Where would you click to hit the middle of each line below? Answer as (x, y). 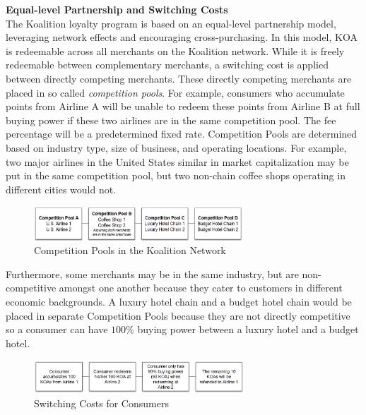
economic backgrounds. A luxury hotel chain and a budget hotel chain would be (179, 302)
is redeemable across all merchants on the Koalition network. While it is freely (175, 50)
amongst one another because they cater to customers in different (201, 288)
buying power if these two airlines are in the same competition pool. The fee (171, 120)
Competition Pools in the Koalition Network (130, 250)
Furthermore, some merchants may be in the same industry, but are (152, 273)
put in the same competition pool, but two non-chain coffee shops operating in (176, 175)
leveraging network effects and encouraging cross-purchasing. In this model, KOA (182, 37)
